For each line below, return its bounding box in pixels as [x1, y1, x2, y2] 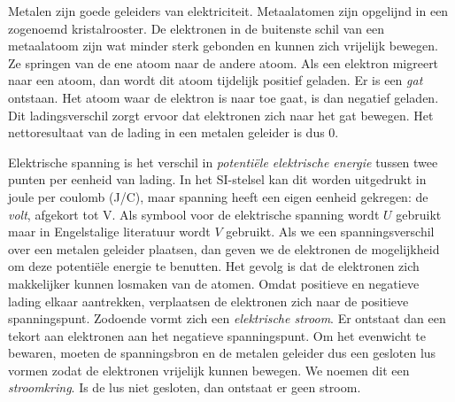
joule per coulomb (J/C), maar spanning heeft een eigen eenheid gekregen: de [8, 187, 428, 205]
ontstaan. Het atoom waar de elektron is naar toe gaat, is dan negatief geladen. [8, 88, 439, 106]
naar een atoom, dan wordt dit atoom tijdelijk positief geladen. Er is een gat [8, 71, 423, 89]
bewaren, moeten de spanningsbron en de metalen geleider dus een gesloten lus [8, 344, 436, 362]
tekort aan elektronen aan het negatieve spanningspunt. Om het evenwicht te [8, 326, 426, 344]
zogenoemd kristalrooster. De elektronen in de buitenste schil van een [8, 19, 384, 37]
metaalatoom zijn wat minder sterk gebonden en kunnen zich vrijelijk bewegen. [8, 36, 438, 55]
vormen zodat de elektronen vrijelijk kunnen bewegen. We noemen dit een [8, 360, 410, 379]
